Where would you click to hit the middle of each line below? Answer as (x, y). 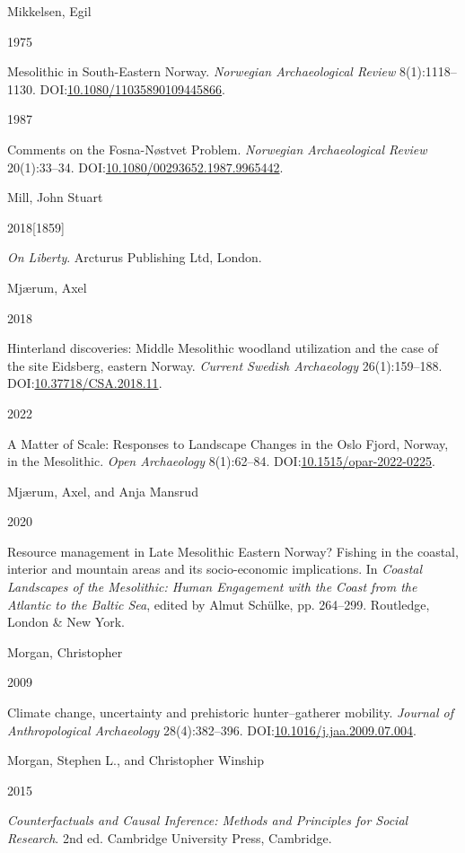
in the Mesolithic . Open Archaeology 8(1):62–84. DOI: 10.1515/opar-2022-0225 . (221, 461)
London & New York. (66, 622)
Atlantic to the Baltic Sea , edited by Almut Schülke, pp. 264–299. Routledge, (219, 604)
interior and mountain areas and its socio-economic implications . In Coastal (215, 569)
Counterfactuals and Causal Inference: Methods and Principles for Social (208, 820)
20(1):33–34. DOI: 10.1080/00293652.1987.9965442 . (145, 167)
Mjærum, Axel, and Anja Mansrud (103, 491)
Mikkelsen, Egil (49, 11)
